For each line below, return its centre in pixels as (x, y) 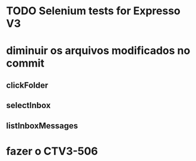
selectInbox (29, 105)
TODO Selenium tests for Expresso (94, 11)
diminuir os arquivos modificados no (98, 51)
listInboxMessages (42, 126)
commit (25, 63)
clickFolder (27, 85)
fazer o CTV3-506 (52, 151)
